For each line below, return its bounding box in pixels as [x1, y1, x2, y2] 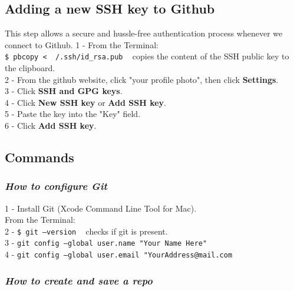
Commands [5, 148, 74, 166]
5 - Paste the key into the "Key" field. [5, 108, 141, 120]
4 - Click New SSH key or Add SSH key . [5, 96, 167, 108]
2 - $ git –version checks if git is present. [5, 225, 168, 237]
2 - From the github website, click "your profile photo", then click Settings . [5, 73, 279, 85]
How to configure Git [5, 179, 107, 193]
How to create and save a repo [5, 273, 153, 287]
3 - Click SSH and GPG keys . [5, 85, 123, 97]
